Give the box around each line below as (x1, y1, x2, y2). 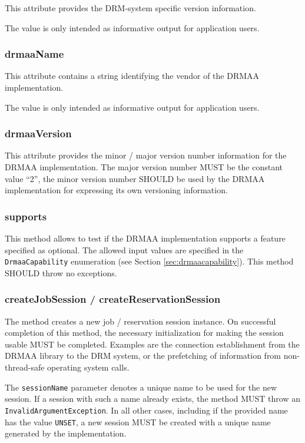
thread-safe (5, 361, 45, 373)
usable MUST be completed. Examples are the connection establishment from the (5, 338, 300, 350)
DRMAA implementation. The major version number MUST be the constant (5, 161, 283, 173)
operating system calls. (47, 361, 130, 373)
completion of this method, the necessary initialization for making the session (5, 326, 284, 339)
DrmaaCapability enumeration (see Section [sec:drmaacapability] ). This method (5, 255, 294, 267)
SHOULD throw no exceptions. (5, 266, 117, 279)
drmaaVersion (5, 126, 72, 141)
